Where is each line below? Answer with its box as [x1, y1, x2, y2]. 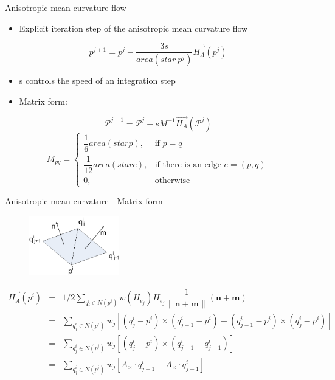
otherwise [154, 176, 190, 185]
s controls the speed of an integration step [19, 74, 176, 87]
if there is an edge [154, 161, 221, 170]
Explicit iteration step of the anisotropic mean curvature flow [19, 21, 248, 34]
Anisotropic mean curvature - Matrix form [5, 195, 163, 207]
